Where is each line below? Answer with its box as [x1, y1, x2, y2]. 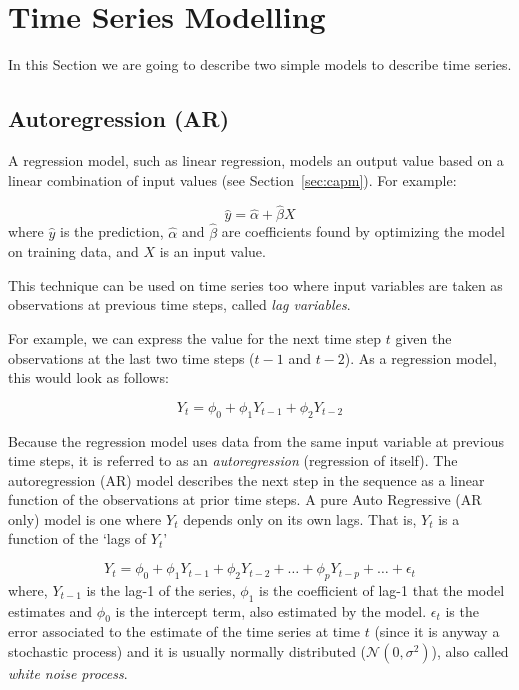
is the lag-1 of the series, [86, 579, 236, 600]
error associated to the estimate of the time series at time [8, 621, 361, 642]
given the [395, 327, 452, 348]
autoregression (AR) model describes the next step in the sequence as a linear [8, 469, 485, 490]
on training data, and [8, 241, 139, 262]
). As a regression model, [344, 347, 497, 368]
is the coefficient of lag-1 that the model [259, 579, 505, 600]
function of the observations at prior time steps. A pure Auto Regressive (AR [8, 489, 482, 510]
